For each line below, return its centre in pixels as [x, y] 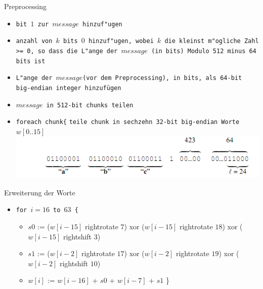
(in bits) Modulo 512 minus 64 [204, 51]
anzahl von [34, 41]
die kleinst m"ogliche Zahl [212, 41]
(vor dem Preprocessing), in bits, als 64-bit [162, 78]
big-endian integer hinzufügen [69, 88]
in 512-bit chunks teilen [90, 105]
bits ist [31, 61]
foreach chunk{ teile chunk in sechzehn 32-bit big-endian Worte [128, 122]
